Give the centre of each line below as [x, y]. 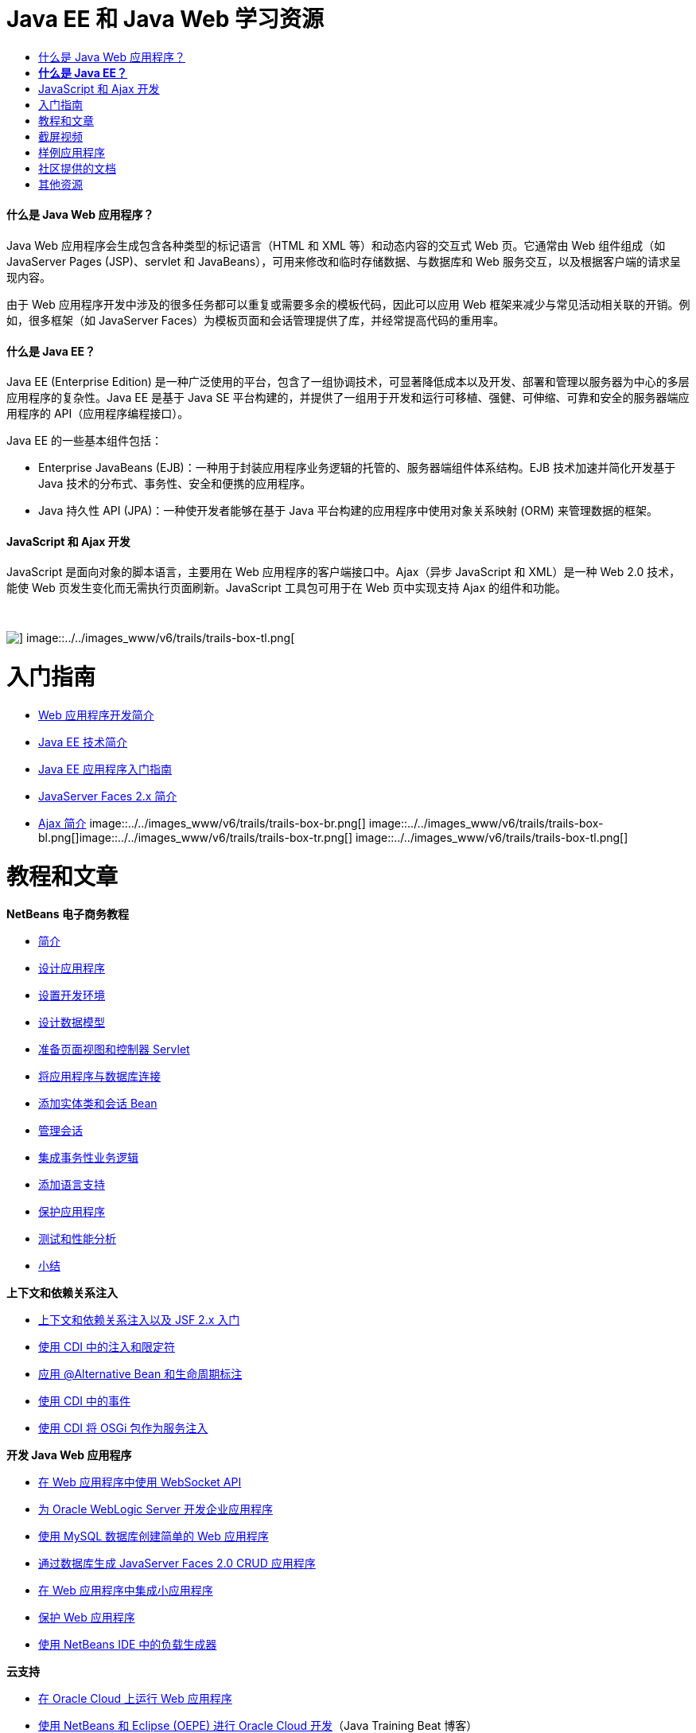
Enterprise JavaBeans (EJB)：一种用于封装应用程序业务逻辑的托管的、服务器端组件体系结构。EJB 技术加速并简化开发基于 [357, 468]
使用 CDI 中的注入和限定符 [107, 1347]
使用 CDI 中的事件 [84, 1401]
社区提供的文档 [77, 168]
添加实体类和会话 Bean [98, 1104]
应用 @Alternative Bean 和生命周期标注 [140, 1374]
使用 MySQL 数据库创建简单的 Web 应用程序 [154, 1536]
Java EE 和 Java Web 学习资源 [165, 19]
